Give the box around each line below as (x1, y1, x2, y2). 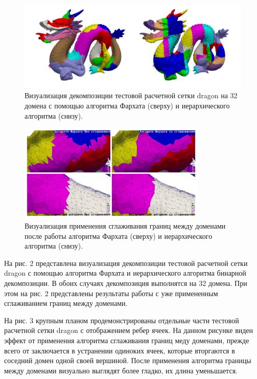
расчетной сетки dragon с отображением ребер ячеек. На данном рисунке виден (4, 325, 253, 336)
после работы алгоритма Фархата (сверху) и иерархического (25, 230, 213, 241)
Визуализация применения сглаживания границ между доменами (25, 220, 226, 231)
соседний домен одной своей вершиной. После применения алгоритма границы (4, 355, 251, 366)
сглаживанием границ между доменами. (4, 298, 128, 308)
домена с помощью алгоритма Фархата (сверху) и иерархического (25, 100, 230, 110)
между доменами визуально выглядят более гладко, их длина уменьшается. (4, 365, 238, 375)
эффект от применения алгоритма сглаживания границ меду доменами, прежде (4, 335, 249, 345)
